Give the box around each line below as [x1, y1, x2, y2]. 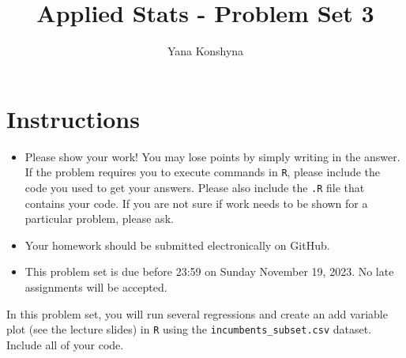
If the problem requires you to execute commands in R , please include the [24, 164, 381, 180]
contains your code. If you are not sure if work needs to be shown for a [24, 194, 368, 211]
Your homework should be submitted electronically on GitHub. [24, 236, 330, 253]
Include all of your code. [6, 336, 124, 352]
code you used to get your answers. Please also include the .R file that [24, 179, 365, 195]
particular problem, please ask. [24, 210, 174, 227]
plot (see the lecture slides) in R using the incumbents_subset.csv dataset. [6, 321, 372, 337]
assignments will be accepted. [24, 278, 167, 295]
